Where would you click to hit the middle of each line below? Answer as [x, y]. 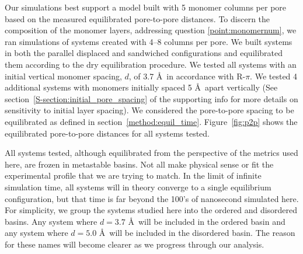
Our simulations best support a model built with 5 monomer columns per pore [146, 7]
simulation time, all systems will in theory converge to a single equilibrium [138, 187]
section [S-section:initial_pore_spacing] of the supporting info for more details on [151, 98]
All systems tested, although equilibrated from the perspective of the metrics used [151, 153]
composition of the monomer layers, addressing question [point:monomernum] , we [151, 30]
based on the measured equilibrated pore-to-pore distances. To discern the [137, 18]
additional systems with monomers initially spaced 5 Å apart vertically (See [141, 87]
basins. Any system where [51, 221]
